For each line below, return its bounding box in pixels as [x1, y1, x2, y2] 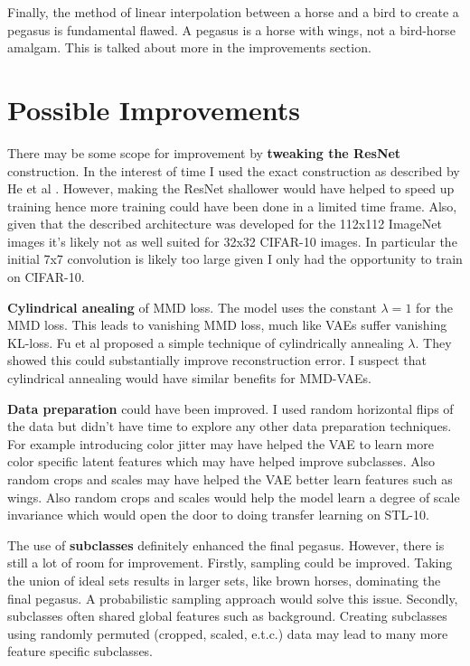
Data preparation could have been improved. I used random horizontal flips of [7, 399, 454, 417]
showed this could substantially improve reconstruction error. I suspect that [7, 351, 427, 370]
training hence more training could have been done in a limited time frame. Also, [7, 196, 457, 215]
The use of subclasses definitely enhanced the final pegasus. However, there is [7, 535, 445, 554]
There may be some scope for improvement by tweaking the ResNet [7, 143, 401, 162]
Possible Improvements [7, 90, 300, 127]
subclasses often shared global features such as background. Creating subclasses [7, 606, 447, 625]
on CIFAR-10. [7, 267, 85, 286]
